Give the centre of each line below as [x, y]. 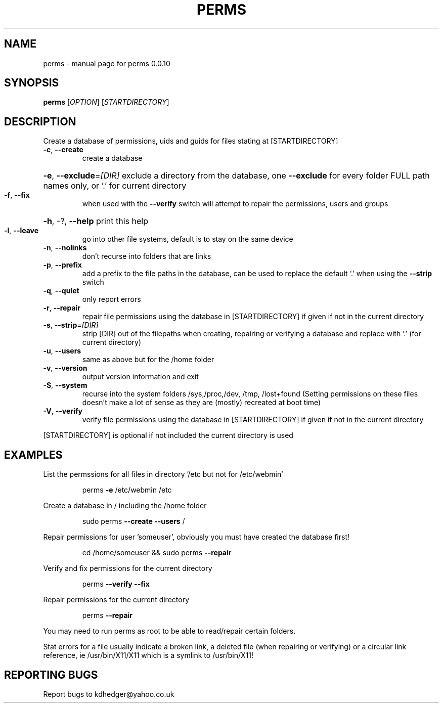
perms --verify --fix [116, 584]
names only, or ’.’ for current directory [115, 186]
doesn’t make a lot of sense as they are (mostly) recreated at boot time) [202, 403]
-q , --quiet [61, 291]
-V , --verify [63, 411]
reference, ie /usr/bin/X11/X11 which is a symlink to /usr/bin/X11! [148, 655]
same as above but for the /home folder [148, 360]
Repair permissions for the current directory [116, 600]
